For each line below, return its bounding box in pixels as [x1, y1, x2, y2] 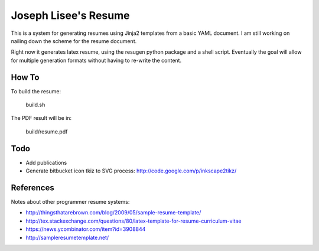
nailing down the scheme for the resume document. [11, 37, 137, 44]
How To [11, 72, 40, 82]
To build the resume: [11, 87, 61, 94]
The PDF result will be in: [11, 115, 72, 122]
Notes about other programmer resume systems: [11, 198, 130, 205]
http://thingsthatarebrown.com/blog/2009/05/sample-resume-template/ [25, 209, 201, 216]
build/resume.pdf [25, 128, 68, 135]
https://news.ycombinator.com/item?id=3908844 [25, 226, 146, 233]
